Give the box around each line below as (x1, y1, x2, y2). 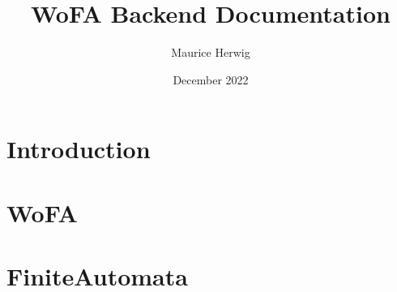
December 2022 (173, 71, 249, 88)
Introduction (6, 132, 151, 165)
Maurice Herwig (171, 44, 250, 61)
